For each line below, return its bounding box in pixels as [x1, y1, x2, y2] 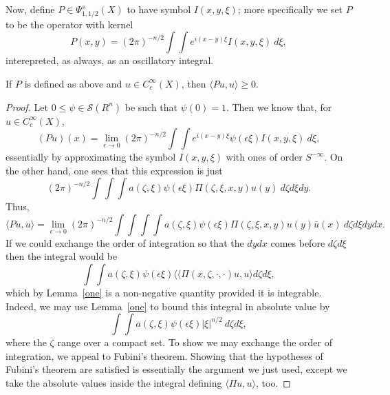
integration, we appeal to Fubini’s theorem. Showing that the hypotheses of [6, 348, 323, 363]
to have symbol [127, 2, 191, 16]
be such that [124, 99, 178, 114]
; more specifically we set [237, 2, 343, 16]
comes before [270, 235, 325, 250]
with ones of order [226, 150, 303, 164]
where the [6, 335, 47, 350]
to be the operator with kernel [6, 17, 133, 31]
